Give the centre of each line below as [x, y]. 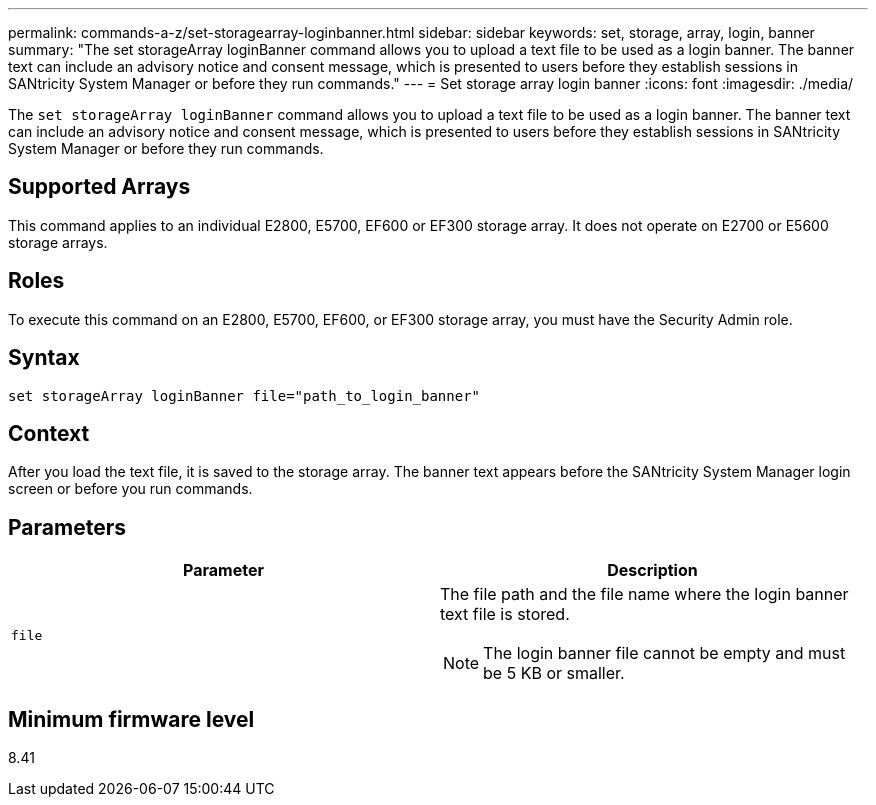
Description [652, 570]
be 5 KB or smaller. [554, 673]
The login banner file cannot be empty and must [664, 653]
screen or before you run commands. [130, 489]
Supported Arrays [99, 187]
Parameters [67, 527]
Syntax [44, 358]
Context [49, 433]
